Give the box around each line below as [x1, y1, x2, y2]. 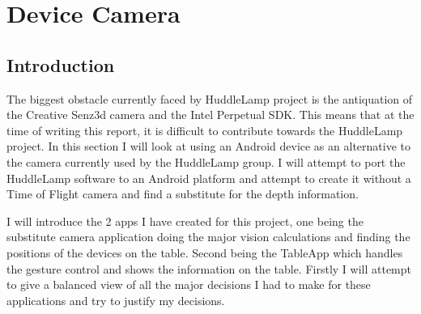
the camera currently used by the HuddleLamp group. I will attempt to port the [6, 153, 406, 170]
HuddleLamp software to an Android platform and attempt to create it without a [6, 169, 411, 186]
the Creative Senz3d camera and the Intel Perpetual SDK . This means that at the [6, 106, 415, 123]
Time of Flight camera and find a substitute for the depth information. [6, 185, 359, 202]
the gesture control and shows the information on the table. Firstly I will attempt [6, 260, 411, 277]
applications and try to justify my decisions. [6, 291, 225, 308]
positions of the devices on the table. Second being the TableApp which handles [6, 244, 403, 261]
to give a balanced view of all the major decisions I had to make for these [6, 276, 371, 293]
